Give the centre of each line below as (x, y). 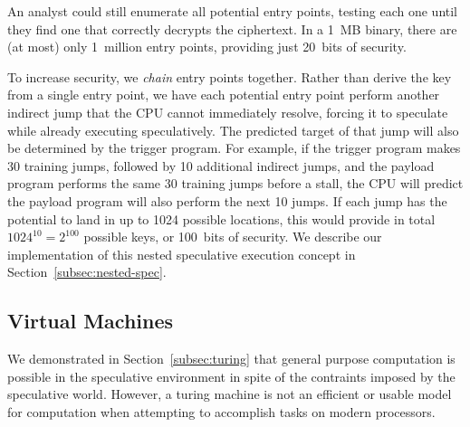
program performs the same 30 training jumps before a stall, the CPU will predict (235, 183)
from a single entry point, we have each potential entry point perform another (224, 95)
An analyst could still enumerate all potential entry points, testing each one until (233, 11)
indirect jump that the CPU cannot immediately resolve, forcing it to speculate (228, 112)
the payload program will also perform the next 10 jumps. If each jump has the (227, 200)
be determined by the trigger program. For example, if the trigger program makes (234, 148)
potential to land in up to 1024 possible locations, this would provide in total (221, 218)
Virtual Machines (91, 321)
